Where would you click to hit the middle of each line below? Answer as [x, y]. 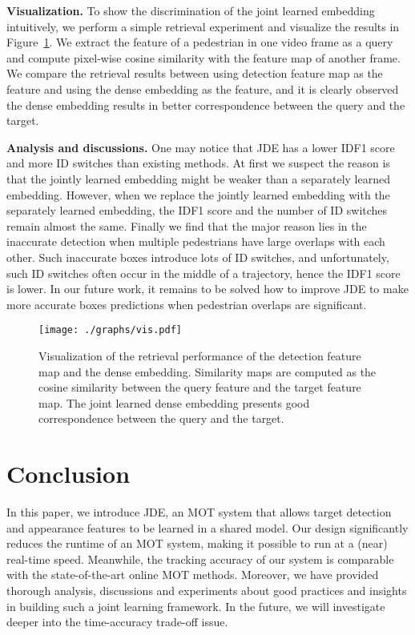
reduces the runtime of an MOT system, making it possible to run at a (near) [197, 543]
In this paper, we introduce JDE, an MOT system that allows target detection [199, 512]
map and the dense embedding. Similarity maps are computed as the [207, 371]
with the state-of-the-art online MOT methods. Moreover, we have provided [193, 575]
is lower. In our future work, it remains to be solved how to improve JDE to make [207, 289]
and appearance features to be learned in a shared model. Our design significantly [207, 527]
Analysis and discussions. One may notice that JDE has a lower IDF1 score [201, 147]
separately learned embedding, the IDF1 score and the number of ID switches [197, 210]
